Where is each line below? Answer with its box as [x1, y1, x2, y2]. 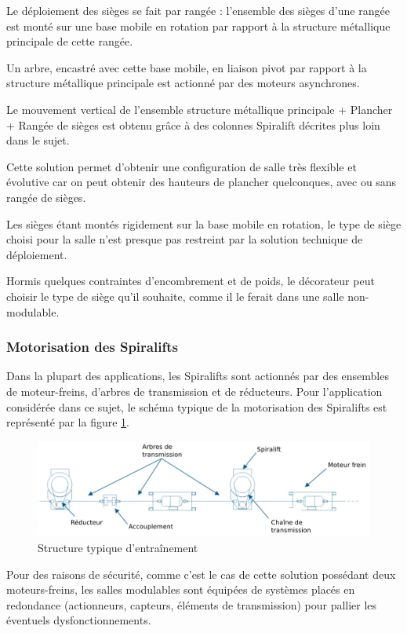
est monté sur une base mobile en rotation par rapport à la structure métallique [6, 17, 391, 34]
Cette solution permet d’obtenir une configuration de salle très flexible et [6, 158, 357, 174]
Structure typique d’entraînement [38, 540, 198, 556]
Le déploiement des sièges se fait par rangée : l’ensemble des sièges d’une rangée [6, 2, 390, 18]
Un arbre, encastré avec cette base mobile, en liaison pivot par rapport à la [6, 59, 367, 75]
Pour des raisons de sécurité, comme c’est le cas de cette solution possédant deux [6, 565, 396, 582]
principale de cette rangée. [6, 33, 133, 49]
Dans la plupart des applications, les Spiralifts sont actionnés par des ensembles [6, 368, 389, 384]
